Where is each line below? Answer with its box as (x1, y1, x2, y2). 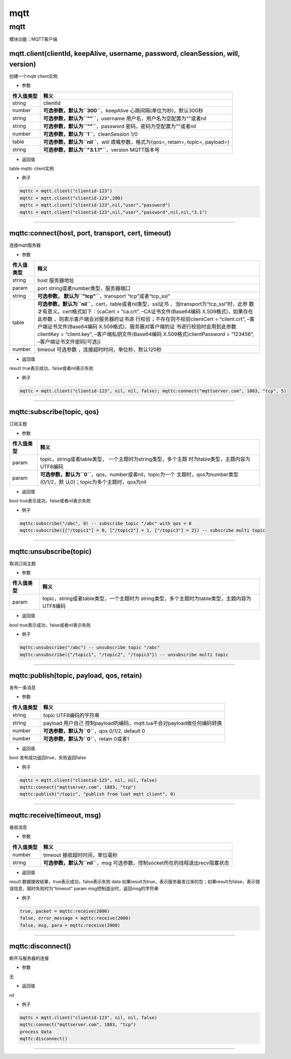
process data (20, 1029, 52, 1034)
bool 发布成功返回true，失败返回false (9, 755, 86, 761)
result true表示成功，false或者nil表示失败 (9, 365, 94, 371)
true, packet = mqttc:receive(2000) (20, 908, 110, 914)
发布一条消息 (9, 685, 36, 691)
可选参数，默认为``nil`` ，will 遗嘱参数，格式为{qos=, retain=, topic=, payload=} (43, 138, 230, 145)
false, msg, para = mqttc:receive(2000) (20, 922, 120, 928)
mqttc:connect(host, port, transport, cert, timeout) (9, 229, 171, 238)
